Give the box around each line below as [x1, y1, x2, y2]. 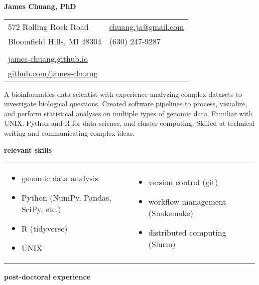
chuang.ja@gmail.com [109, 20, 184, 32]
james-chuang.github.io [8, 52, 88, 64]
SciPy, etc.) [21, 203, 61, 215]
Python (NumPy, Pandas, [21, 192, 112, 204]
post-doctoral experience [4, 272, 91, 282]
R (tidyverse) [21, 223, 68, 235]
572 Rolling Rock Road [8, 20, 89, 32]
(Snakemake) [148, 207, 193, 219]
